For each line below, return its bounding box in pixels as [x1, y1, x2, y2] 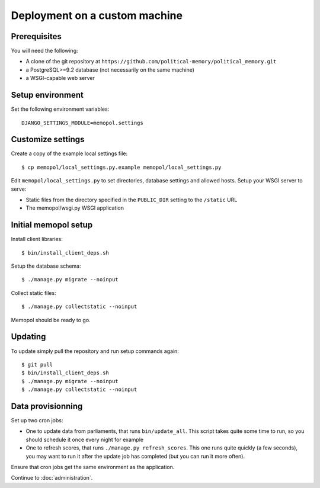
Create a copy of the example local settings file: [11, 150, 127, 157]
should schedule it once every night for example [25, 436, 144, 443]
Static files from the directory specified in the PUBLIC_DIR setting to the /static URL [25, 196, 238, 203]
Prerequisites [11, 31, 62, 41]
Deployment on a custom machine [11, 9, 183, 22]
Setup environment [11, 90, 84, 100]
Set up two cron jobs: [11, 417, 63, 424]
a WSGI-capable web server [25, 75, 95, 82]
